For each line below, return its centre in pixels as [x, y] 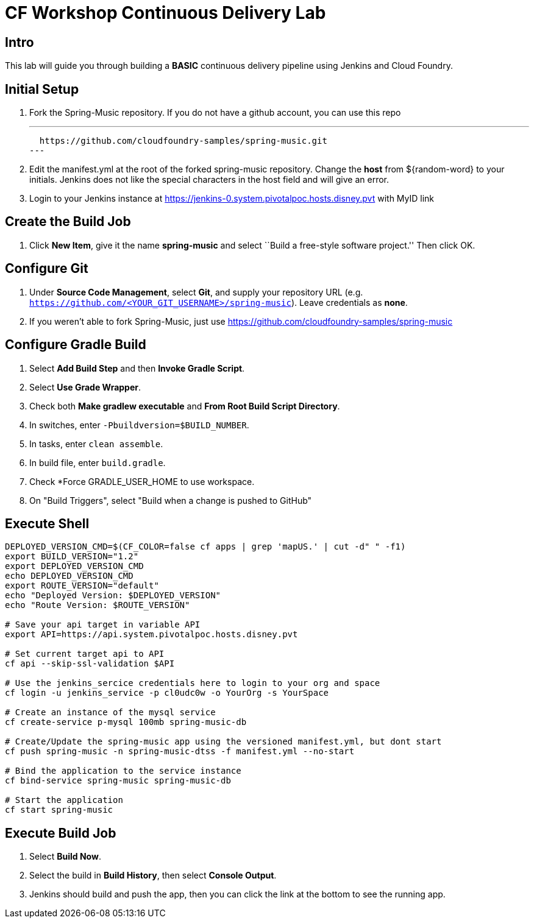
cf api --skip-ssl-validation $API [90, 664]
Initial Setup [42, 89]
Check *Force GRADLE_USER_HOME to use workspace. [142, 481]
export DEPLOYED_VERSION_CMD [74, 566]
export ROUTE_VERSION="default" [82, 586]
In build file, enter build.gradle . [98, 462]
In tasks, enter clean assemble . [96, 444]
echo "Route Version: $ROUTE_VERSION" [98, 605]
